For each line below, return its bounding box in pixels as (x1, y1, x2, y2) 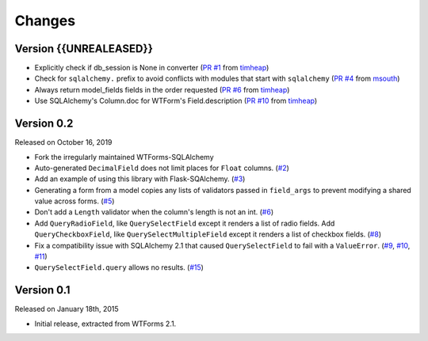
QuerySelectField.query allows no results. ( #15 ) (34, 263, 204, 272)
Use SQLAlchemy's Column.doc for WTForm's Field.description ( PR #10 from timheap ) (34, 96, 318, 106)
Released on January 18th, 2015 (14, 305, 119, 314)
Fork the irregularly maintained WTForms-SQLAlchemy (34, 152, 214, 161)
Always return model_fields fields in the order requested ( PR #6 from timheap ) (34, 85, 290, 94)
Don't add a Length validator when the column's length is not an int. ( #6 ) (34, 207, 274, 217)
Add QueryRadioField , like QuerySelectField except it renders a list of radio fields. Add (34, 218, 335, 228)
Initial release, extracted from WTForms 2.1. (34, 319, 177, 328)
